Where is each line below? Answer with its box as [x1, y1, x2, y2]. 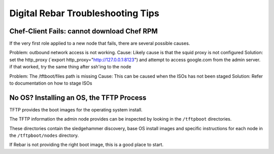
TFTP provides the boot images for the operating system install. [9, 106, 143, 112]
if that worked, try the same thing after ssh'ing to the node [9, 64, 131, 70]
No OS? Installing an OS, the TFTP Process [9, 93, 147, 102]
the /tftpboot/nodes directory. [9, 132, 79, 139]
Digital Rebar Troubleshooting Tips [9, 8, 159, 19]
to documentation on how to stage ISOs [9, 80, 92, 86]
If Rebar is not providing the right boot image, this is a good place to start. [9, 142, 164, 148]
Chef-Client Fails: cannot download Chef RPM [9, 27, 158, 35]
